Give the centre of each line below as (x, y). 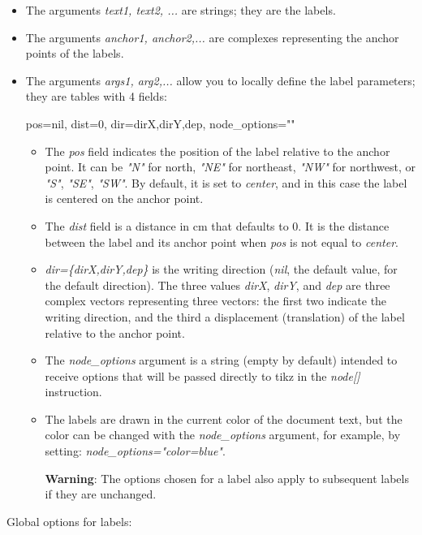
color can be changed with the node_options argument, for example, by (223, 435)
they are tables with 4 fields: (96, 96)
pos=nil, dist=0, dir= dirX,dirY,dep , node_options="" (160, 123)
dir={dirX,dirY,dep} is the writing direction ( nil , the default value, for (221, 269)
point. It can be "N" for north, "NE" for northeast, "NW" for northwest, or (230, 167)
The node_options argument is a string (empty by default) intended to (221, 360)
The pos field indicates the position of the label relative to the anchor (217, 151)
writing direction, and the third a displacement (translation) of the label (225, 316)
